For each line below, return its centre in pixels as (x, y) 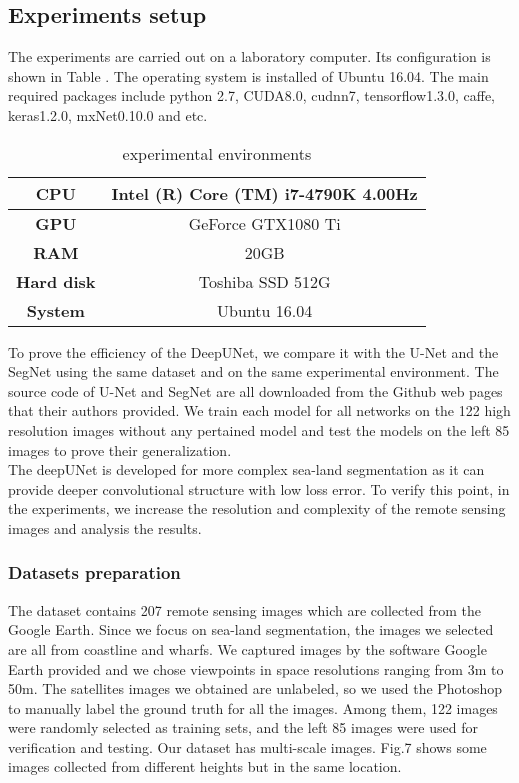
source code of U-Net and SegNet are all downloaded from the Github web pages (255, 390)
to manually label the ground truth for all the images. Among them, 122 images (253, 707)
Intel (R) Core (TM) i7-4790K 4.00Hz (264, 193)
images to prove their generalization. (120, 449)
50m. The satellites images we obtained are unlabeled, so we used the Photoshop (255, 688)
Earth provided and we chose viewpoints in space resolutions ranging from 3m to (256, 668)
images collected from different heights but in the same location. (205, 766)
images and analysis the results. (105, 527)
